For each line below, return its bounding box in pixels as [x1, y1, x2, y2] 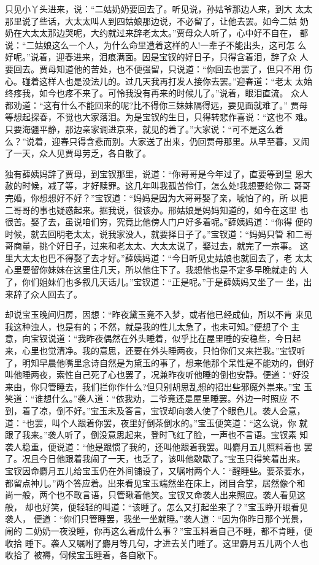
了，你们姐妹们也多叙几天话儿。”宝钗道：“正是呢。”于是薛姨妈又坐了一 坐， [5, 275, 304, 288]
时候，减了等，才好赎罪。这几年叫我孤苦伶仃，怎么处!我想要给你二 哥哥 [21, 179, 311, 192]
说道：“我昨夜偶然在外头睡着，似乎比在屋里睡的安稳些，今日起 [47, 332, 301, 345]
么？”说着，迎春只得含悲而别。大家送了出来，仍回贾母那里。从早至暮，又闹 [5, 134, 310, 147]
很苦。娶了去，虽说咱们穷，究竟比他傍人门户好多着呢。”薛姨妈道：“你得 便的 [5, 215, 312, 228]
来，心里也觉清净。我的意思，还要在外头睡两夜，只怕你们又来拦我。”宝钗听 [5, 344, 306, 357]
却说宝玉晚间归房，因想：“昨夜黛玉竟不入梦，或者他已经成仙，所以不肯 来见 [5, 308, 313, 321]
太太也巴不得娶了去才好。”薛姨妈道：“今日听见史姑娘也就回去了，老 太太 [21, 251, 312, 264]
